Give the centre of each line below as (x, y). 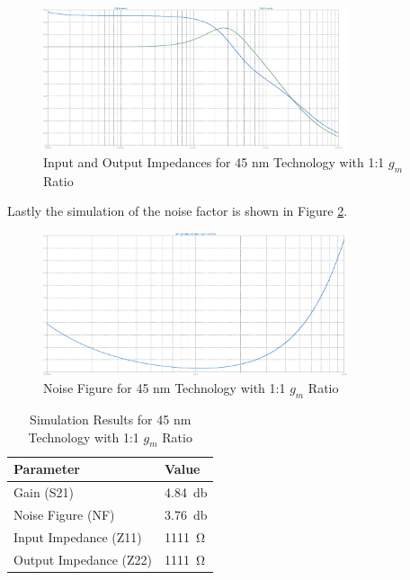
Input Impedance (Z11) (78, 536)
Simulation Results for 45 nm (111, 419)
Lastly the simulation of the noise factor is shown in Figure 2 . (178, 211)
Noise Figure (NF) (64, 515)
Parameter (47, 469)
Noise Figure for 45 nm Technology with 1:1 (165, 388)
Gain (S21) (44, 492)
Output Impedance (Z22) (83, 559)
